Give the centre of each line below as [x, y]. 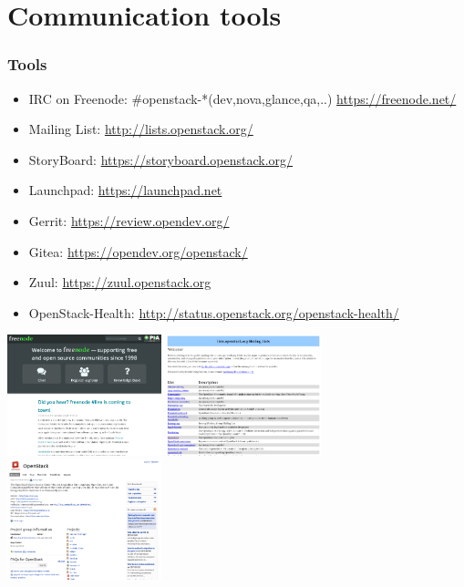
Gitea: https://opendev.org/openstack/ [138, 251]
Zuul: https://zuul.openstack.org [120, 282]
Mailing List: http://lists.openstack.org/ [141, 129]
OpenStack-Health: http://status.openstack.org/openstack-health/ [214, 312]
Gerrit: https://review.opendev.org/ [129, 220]
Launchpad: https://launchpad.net [125, 190]
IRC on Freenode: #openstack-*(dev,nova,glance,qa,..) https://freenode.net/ [242, 98]
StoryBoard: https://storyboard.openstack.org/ [161, 159]
